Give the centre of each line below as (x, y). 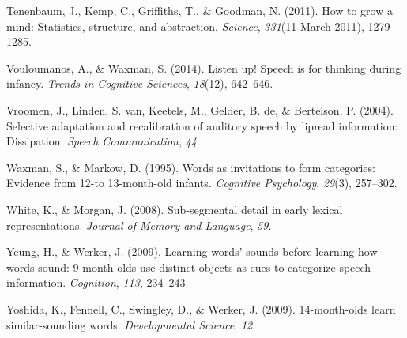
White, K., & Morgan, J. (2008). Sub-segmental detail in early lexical (175, 209)
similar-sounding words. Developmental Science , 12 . (131, 324)
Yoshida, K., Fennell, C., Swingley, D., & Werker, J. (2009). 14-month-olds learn (201, 308)
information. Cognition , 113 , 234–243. (98, 282)
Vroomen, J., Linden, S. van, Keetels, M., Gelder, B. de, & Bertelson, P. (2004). (200, 109)
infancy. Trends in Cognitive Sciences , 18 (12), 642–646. (140, 83)
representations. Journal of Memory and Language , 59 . (139, 225)
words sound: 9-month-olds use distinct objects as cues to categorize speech (189, 267)
